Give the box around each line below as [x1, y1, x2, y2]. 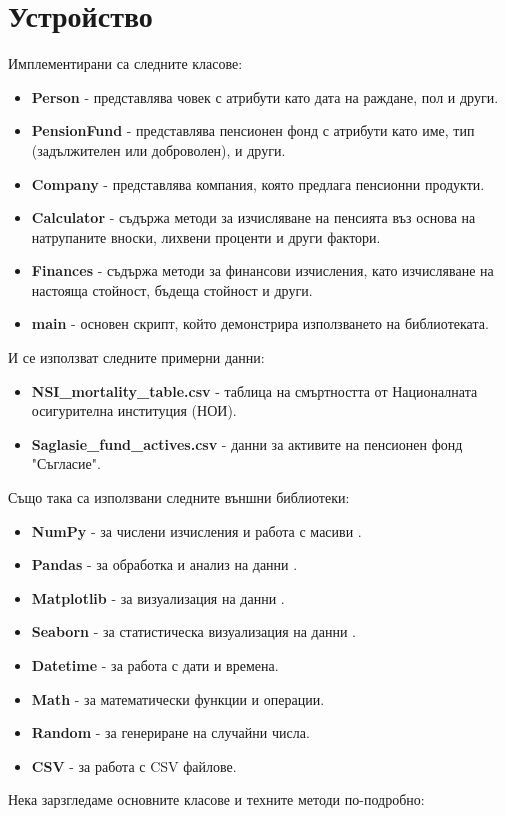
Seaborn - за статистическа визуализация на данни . [31, 621, 356, 642]
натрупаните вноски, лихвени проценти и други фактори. [31, 226, 381, 247]
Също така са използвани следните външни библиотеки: [8, 487, 350, 508]
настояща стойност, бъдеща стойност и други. [31, 279, 313, 300]
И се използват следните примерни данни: [8, 347, 265, 368]
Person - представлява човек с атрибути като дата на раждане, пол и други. [31, 86, 499, 107]
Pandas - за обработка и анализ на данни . [31, 554, 298, 575]
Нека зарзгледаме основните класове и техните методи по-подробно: [8, 789, 425, 810]
